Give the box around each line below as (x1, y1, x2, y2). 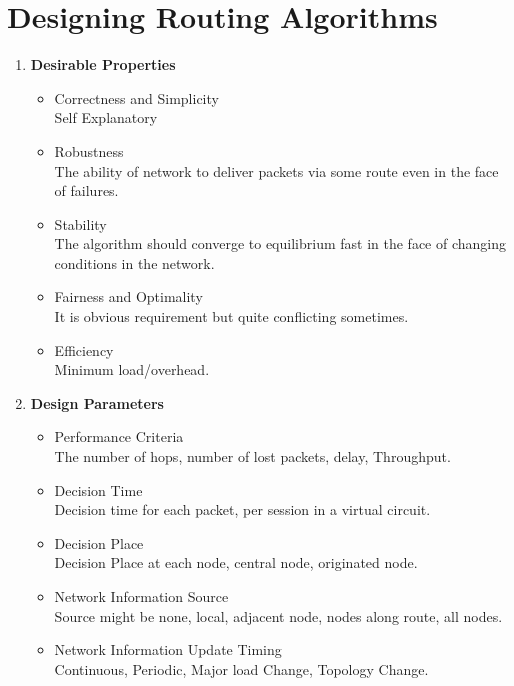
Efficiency (54, 339, 114, 360)
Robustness (54, 140, 124, 161)
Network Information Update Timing (54, 639, 282, 660)
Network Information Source (54, 586, 229, 606)
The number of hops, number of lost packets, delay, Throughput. (54, 446, 451, 467)
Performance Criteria (54, 426, 184, 447)
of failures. (54, 180, 119, 201)
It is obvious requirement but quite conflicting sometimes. (54, 306, 409, 327)
